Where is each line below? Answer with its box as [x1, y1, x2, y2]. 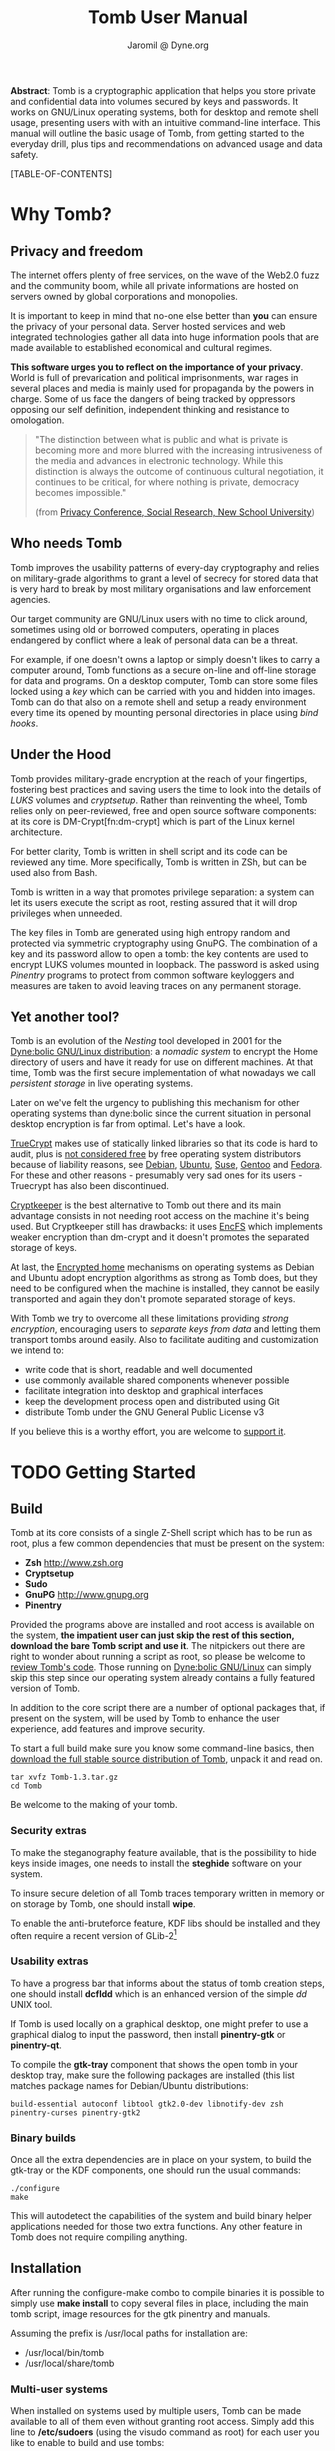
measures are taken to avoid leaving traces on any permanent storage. [10, 979, 302, 991]
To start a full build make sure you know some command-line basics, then [10, 1742, 315, 1755]
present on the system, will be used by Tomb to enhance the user [10, 1712, 280, 1725]
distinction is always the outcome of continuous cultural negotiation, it [34, 465, 324, 477]
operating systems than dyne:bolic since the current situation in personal [10, 1107, 312, 1120]
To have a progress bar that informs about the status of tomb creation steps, [10, 1977, 325, 1989]
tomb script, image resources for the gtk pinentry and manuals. [10, 2307, 271, 2320]
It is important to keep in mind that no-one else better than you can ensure [10, 309, 318, 321]
